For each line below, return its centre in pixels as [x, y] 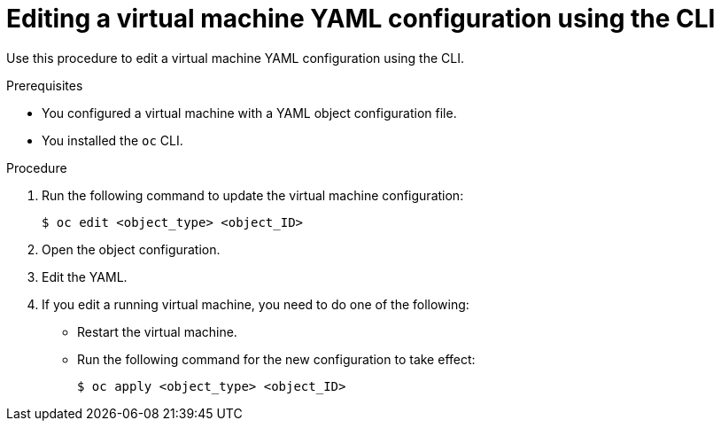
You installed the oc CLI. [112, 140]
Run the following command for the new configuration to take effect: [276, 359]
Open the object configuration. [131, 249]
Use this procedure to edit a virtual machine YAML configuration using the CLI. [235, 58]
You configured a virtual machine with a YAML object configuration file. [249, 113]
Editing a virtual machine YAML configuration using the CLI [361, 19]
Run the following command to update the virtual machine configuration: [253, 195]
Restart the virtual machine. [157, 331]
